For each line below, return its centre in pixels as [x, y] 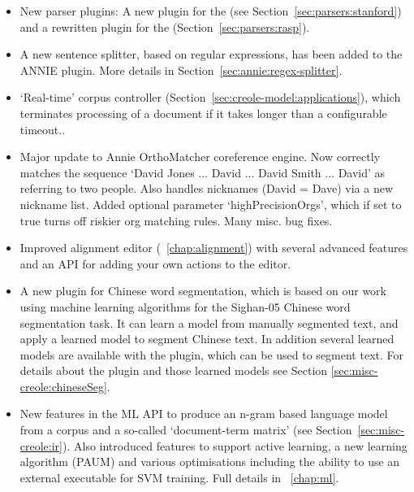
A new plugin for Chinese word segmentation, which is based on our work [203, 291]
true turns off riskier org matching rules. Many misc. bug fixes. [176, 220]
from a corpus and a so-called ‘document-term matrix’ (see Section [186, 430]
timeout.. [43, 129]
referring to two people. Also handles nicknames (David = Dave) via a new [207, 188]
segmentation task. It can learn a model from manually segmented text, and [209, 322]
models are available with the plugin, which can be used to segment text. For [212, 354]
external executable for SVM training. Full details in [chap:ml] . [179, 477]
